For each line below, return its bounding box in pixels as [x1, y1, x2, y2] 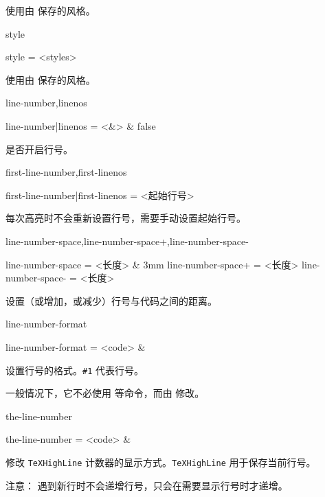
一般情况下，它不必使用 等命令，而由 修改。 [5, 386, 205, 400]
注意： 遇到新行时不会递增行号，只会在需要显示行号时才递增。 [5, 478, 288, 492]
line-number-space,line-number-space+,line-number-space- [5, 233, 249, 248]
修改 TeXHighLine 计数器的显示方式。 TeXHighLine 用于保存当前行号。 [5, 454, 316, 469]
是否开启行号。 [5, 141, 73, 156]
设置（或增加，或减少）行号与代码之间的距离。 [5, 293, 217, 308]
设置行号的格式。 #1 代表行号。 [5, 362, 144, 377]
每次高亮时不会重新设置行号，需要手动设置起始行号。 [5, 211, 246, 225]
